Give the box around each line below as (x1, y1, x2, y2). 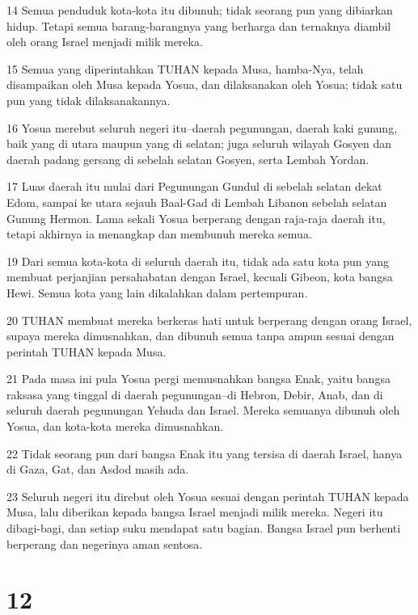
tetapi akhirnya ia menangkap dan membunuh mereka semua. (6, 225, 312, 242)
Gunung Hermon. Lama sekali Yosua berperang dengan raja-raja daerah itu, (6, 209, 386, 226)
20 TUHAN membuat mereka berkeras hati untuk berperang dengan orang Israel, (6, 311, 412, 328)
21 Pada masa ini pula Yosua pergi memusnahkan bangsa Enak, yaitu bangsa (6, 370, 391, 387)
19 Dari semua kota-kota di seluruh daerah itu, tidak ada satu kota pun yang (6, 252, 390, 269)
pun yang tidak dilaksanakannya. (6, 91, 171, 108)
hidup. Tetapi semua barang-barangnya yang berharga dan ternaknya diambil (6, 17, 391, 34)
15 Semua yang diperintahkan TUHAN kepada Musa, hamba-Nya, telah (6, 60, 364, 77)
